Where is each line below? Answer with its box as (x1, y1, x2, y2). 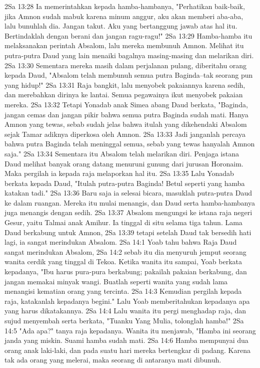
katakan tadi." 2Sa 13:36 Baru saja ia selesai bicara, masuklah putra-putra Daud (4, 188, 252, 198)
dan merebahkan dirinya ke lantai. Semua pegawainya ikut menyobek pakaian (4, 89, 243, 100)
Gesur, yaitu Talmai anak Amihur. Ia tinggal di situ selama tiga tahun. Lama (4, 217, 242, 228)
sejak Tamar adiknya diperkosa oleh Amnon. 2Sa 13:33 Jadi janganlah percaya (4, 128, 245, 139)
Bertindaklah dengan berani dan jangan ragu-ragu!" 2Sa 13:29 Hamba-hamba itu (4, 30, 252, 41)
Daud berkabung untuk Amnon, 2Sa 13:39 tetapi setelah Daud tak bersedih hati (4, 227, 251, 237)
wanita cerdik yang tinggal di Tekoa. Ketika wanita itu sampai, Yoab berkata (4, 256, 242, 267)
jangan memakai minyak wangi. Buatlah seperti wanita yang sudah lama (4, 276, 228, 286)
